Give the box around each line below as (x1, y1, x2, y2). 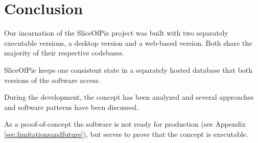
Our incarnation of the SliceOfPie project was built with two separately (4, 27, 228, 38)
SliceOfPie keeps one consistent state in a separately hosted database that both (4, 64, 253, 75)
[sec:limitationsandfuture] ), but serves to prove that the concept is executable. (4, 128, 248, 139)
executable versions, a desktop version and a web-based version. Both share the (4, 37, 252, 48)
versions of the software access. (4, 74, 101, 85)
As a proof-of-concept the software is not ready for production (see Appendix (4, 119, 246, 129)
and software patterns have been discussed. (4, 101, 138, 112)
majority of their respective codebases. (4, 47, 124, 58)
